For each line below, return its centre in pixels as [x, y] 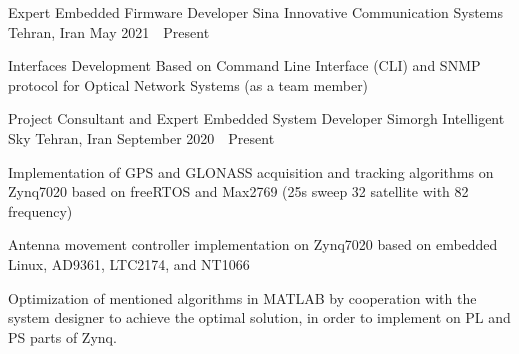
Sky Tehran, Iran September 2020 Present [141, 137]
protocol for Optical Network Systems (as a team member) [188, 84]
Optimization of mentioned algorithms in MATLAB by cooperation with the [242, 297]
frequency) [40, 210]
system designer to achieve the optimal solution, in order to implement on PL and [259, 317]
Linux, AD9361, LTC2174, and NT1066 [129, 263]
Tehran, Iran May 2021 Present [109, 31]
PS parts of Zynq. [62, 336]
